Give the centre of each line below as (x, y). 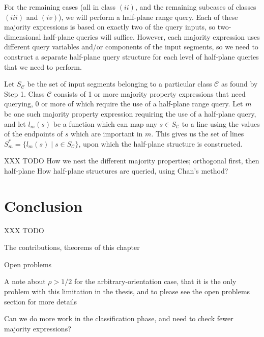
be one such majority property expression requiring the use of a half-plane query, (130, 113)
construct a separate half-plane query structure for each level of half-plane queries (131, 56)
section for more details (40, 301)
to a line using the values (221, 123)
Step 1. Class (24, 93)
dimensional (23, 36)
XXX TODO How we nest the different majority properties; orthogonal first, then (132, 161)
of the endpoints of (34, 134)
